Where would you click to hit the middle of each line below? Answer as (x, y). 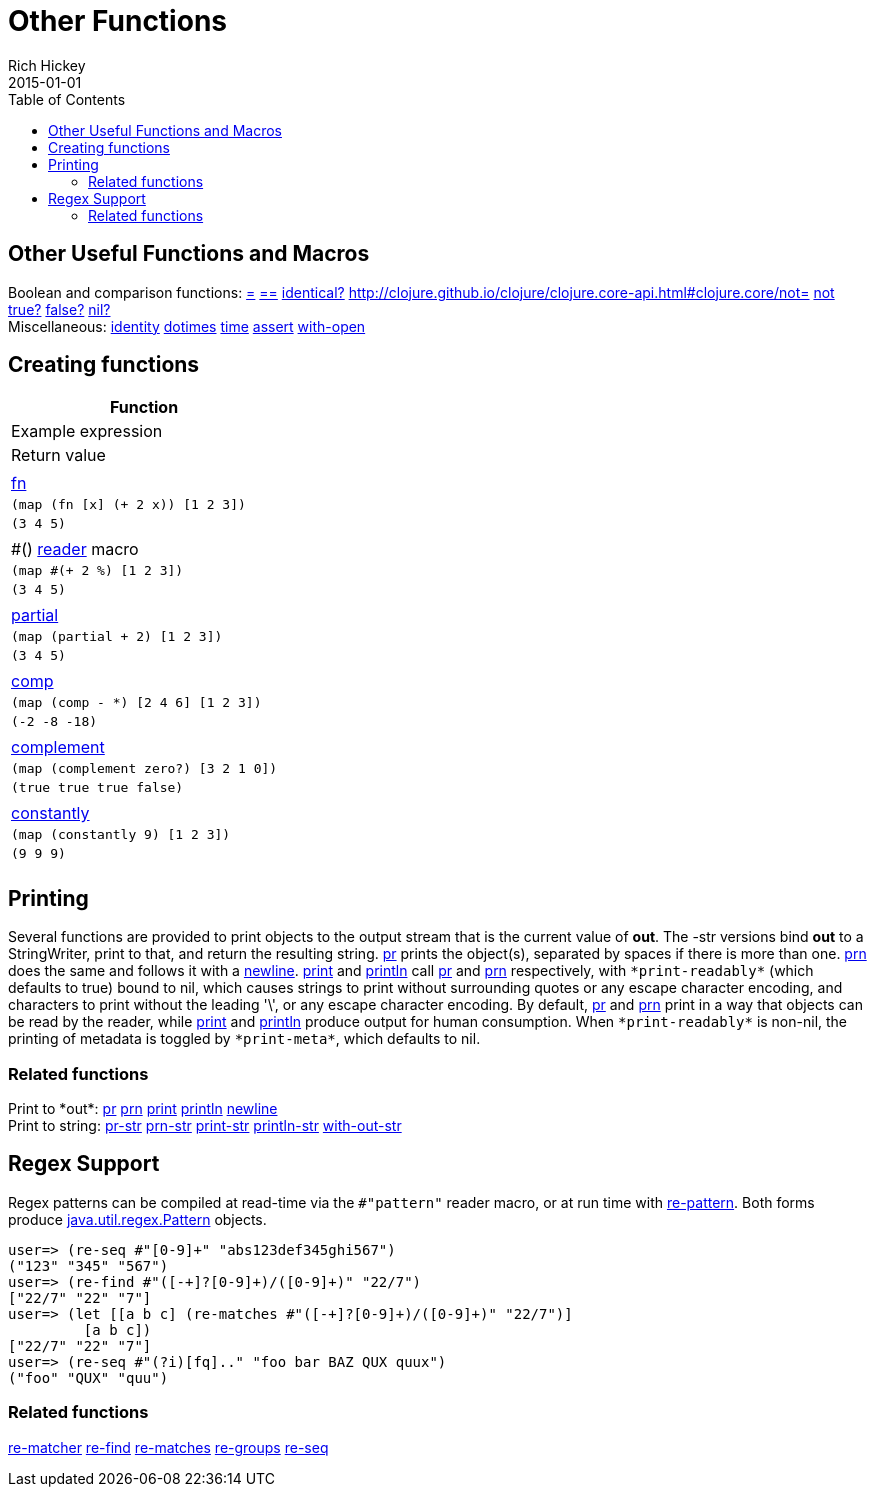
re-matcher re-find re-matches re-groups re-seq (168, 1447)
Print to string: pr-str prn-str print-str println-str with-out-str (205, 1126)
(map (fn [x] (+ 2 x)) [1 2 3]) (128, 505)
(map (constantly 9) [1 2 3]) (121, 835)
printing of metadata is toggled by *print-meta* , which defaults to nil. (244, 1039)
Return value (58, 455)
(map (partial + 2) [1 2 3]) (117, 637)
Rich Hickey (47, 65)
